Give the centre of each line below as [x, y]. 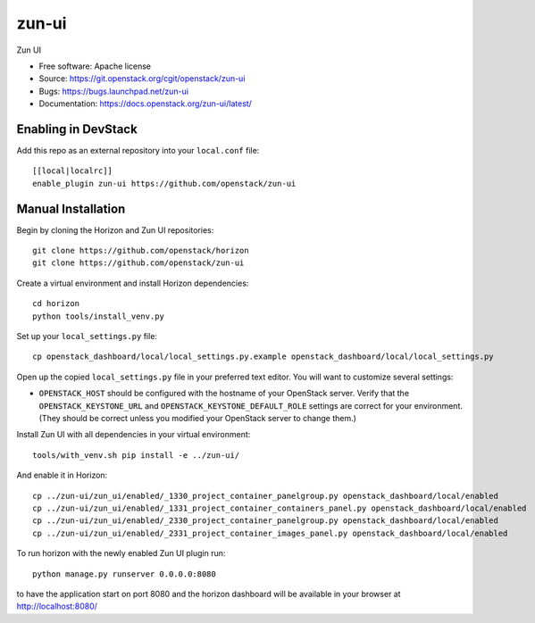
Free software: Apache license [95, 66]
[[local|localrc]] [73, 171]
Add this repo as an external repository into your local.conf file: [138, 151]
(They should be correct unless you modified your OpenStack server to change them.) [198, 418]
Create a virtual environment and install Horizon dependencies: [133, 283]
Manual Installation [71, 208]
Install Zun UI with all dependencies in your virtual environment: [134, 435]
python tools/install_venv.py [99, 316]
